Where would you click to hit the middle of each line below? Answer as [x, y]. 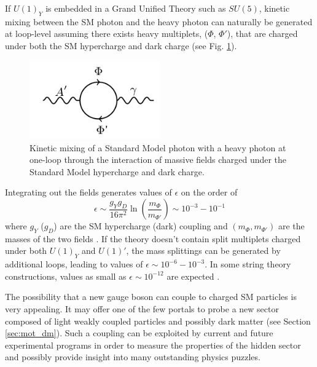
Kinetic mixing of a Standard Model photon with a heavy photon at [158, 147]
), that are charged [262, 34]
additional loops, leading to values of [74, 264]
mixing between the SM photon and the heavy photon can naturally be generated [159, 21]
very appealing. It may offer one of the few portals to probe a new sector [142, 309]
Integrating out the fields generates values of [88, 192]
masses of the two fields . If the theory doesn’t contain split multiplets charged [153, 238]
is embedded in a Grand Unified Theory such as [136, 8]
